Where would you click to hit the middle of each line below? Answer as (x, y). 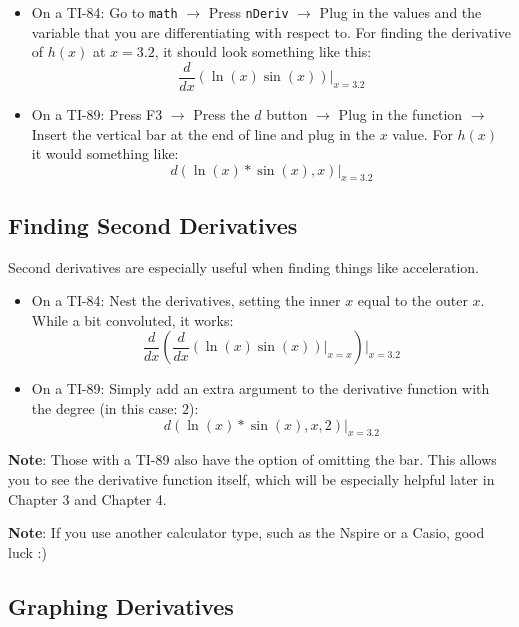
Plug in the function (400, 113)
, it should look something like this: (263, 51)
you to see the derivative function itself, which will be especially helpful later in (251, 479)
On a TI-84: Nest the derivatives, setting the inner (186, 300)
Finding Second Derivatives (153, 224)
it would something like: (105, 153)
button (287, 113)
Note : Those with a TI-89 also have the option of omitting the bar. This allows (252, 459)
